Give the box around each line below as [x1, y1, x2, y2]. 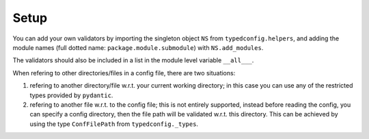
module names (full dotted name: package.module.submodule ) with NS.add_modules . [12, 43, 264, 51]
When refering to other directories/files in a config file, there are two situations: [12, 68, 236, 77]
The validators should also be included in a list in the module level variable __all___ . [12, 56, 254, 64]
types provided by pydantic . [29, 91, 113, 99]
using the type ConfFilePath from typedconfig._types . [29, 120, 198, 128]
